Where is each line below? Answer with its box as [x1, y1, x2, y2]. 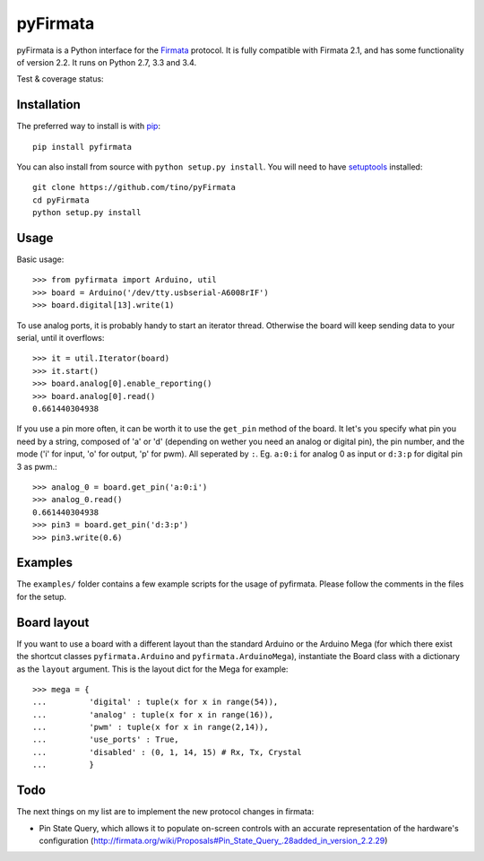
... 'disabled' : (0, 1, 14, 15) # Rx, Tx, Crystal [32, 747, 302, 757]
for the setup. [16, 591, 67, 602]
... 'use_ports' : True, [32, 735, 179, 744]
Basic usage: [16, 254, 65, 265]
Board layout [16, 614, 90, 630]
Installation [16, 97, 81, 112]
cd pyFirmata [32, 195, 90, 205]
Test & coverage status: [16, 74, 104, 84]
